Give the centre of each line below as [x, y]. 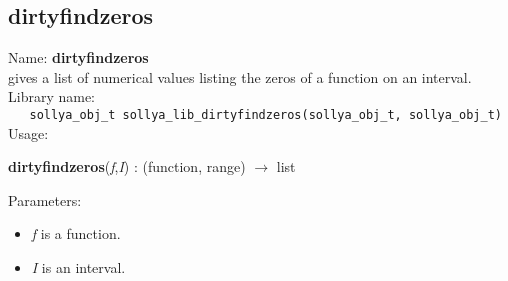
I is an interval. [78, 267]
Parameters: [45, 199]
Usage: [28, 132]
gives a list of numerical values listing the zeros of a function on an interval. [240, 76]
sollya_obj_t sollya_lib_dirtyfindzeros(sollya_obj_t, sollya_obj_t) [265, 114]
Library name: [52, 96]
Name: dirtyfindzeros [78, 57]
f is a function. [76, 233]
